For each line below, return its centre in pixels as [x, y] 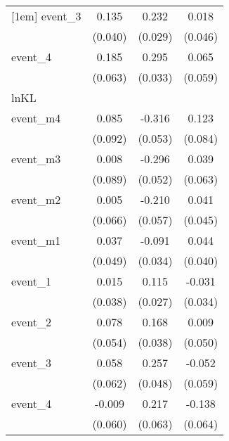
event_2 [31, 322]
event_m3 [36, 159]
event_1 [31, 281]
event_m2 [36, 199]
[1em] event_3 [46, 16]
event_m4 [36, 118]
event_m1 [36, 240]
